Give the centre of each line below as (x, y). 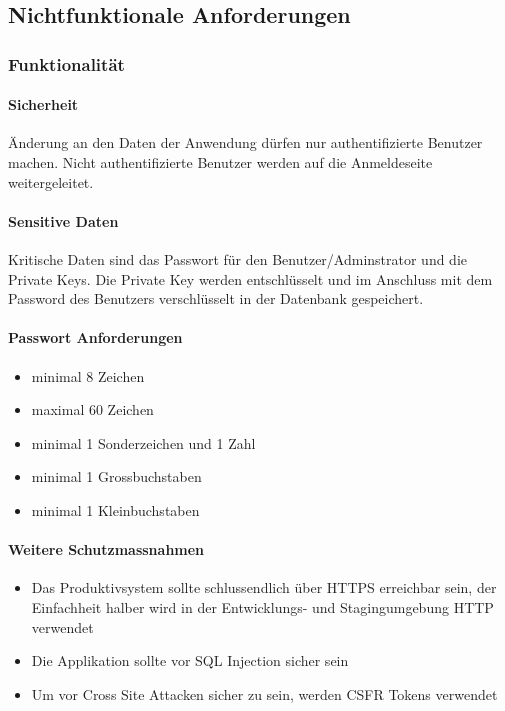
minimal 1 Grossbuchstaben (116, 476)
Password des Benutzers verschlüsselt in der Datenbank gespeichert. (216, 298)
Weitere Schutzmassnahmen (106, 549)
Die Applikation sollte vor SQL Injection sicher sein (190, 660)
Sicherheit (43, 104)
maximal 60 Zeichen (92, 409)
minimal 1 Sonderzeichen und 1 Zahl (143, 442)
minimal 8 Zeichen (88, 375)
